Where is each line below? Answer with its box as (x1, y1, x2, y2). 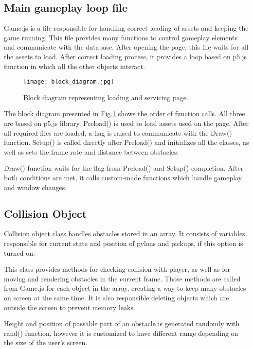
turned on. (4, 247, 35, 258)
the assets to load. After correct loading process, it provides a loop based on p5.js (4, 51, 247, 61)
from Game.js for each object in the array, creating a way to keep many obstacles (4, 283, 246, 293)
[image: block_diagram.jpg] (23, 78, 114, 86)
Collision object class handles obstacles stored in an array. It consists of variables (4, 228, 245, 239)
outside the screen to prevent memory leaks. (4, 302, 135, 312)
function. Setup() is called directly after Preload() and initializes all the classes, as (4, 137, 249, 147)
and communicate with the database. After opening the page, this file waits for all (4, 42, 249, 52)
